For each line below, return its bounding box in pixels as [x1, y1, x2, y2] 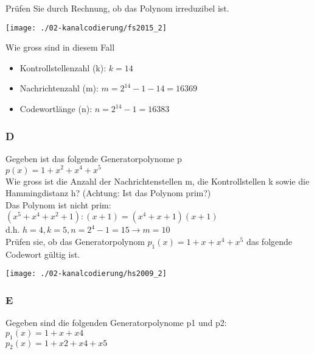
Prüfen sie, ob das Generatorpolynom [5, 235, 145, 247]
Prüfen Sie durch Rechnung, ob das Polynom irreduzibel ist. [5, 2, 229, 14]
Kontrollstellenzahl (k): [19, 61, 106, 74]
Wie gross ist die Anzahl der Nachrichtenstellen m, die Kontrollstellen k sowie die [5, 174, 310, 187]
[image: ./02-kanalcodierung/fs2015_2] [5, 23, 167, 32]
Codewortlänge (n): [19, 102, 92, 115]
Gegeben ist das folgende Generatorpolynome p [5, 152, 182, 165]
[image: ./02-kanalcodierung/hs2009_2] [5, 269, 167, 278]
